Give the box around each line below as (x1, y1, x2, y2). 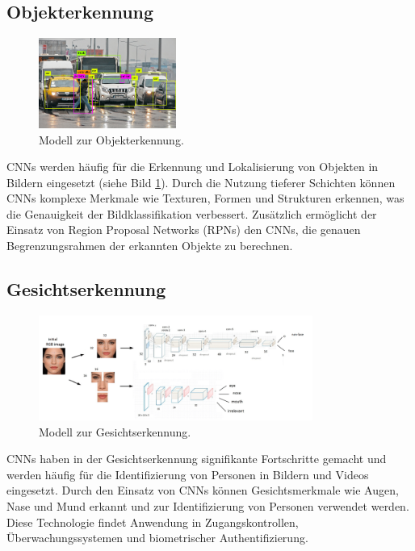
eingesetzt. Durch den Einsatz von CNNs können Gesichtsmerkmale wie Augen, (6, 482, 399, 499)
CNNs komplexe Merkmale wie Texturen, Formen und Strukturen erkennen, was (6, 190, 405, 207)
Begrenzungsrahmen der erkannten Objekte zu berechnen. (6, 237, 293, 254)
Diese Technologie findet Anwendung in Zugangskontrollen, (6, 513, 299, 530)
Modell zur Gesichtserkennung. (39, 423, 191, 440)
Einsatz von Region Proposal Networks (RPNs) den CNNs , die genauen (6, 221, 361, 238)
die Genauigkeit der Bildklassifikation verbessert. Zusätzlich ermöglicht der (6, 205, 377, 222)
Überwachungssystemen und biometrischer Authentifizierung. (6, 529, 308, 546)
